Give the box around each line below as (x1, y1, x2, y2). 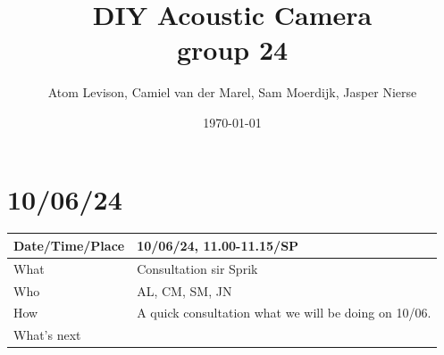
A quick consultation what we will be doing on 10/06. (137, 303, 431, 322)
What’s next (13, 326, 81, 344)
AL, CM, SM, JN (137, 281, 232, 300)
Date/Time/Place (13, 235, 125, 254)
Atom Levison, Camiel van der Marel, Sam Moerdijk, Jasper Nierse (47, 83, 417, 102)
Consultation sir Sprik (137, 259, 258, 277)
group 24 (176, 31, 289, 68)
